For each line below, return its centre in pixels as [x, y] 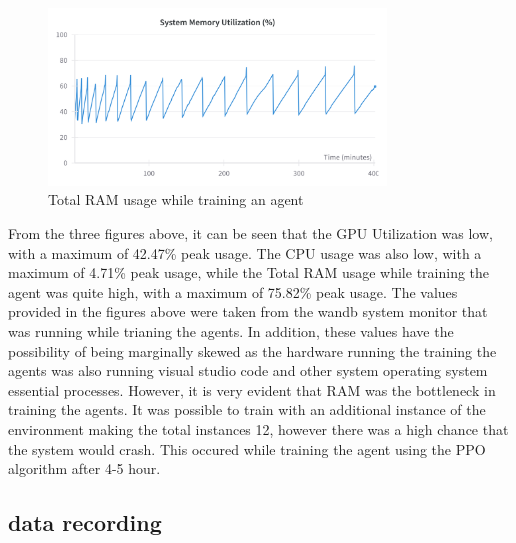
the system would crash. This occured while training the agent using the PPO [247, 448]
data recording [85, 522]
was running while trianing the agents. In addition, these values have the [231, 331]
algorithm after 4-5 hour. [84, 468]
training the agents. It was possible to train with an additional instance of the [247, 409]
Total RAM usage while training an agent [176, 199]
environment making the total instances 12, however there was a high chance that [258, 428]
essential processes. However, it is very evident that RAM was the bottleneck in [252, 389]
